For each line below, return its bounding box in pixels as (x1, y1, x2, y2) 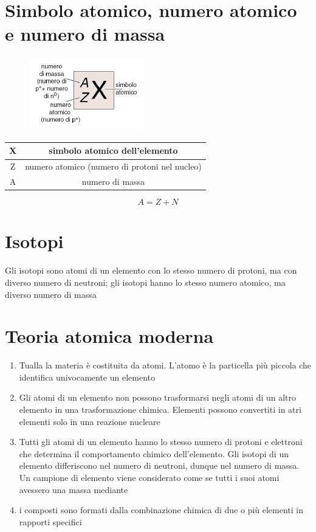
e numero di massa (5, 21, 165, 46)
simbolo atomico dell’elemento (49, 144, 178, 157)
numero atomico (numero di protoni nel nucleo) (25, 160, 202, 173)
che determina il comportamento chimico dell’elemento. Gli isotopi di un (19, 447, 289, 460)
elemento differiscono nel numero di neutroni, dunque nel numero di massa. (19, 459, 300, 472)
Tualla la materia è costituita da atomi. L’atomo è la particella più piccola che (19, 359, 312, 371)
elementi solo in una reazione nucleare (19, 415, 160, 427)
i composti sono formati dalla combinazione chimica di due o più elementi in (19, 503, 304, 516)
